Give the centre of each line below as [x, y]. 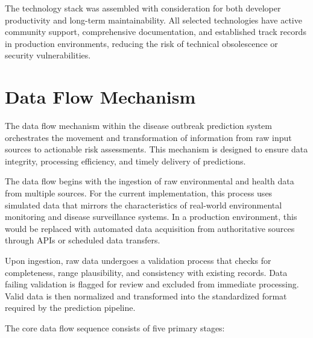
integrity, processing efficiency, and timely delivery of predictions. [125, 161]
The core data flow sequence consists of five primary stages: [115, 328]
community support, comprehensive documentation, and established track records [156, 32]
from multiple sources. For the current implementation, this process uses [139, 193]
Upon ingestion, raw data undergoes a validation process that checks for [138, 261]
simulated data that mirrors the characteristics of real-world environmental [144, 205]
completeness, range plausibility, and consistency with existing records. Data [146, 272]
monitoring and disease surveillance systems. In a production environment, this [151, 217]
